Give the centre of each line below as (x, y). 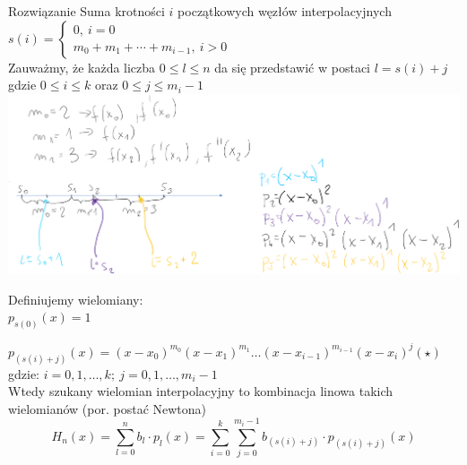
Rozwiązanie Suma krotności (86, 11)
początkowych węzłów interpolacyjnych (285, 11)
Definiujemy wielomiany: (76, 299)
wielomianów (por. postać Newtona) (108, 408)
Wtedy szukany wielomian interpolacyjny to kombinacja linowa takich (201, 391)
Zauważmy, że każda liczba (82, 67)
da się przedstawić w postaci (293, 67)
